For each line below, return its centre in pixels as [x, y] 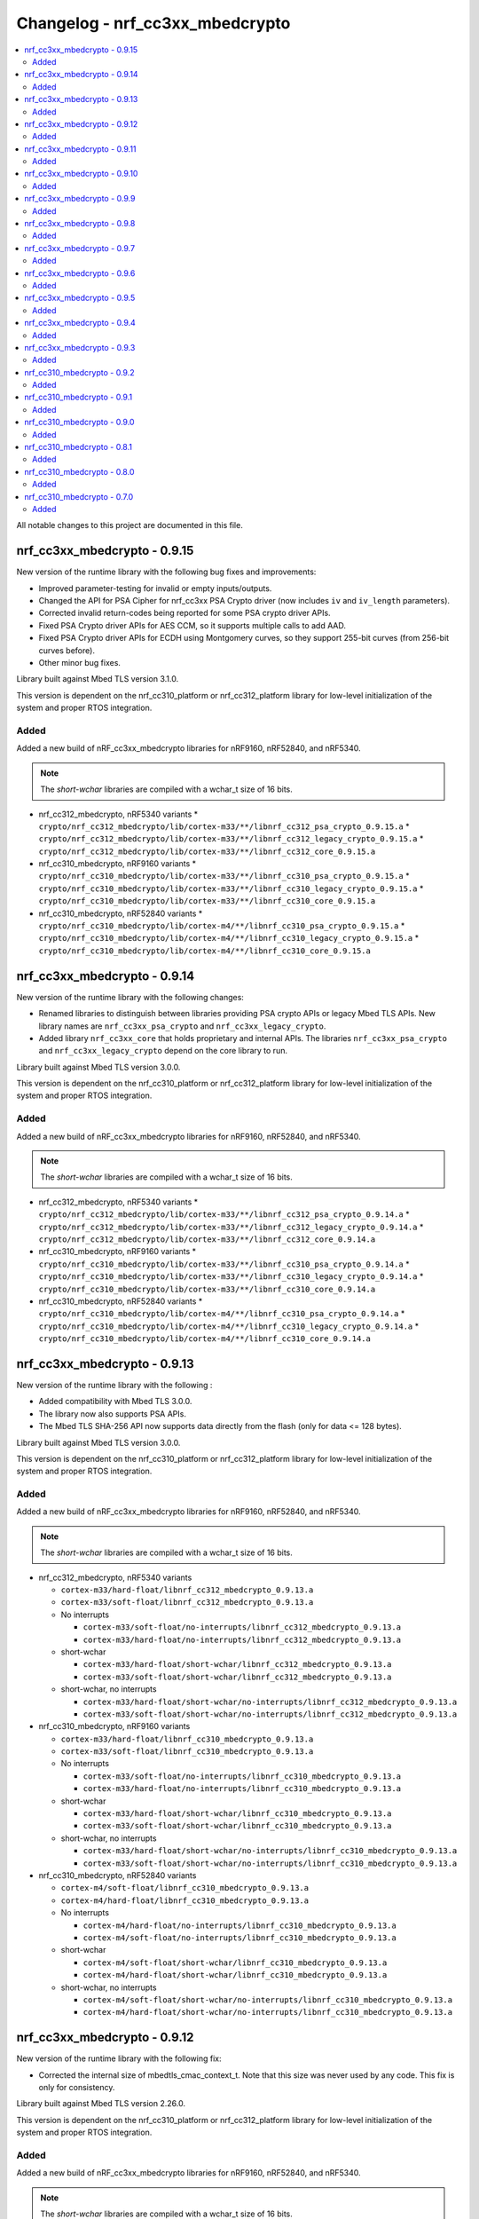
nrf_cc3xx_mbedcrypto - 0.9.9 [80, 199]
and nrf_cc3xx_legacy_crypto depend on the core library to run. [163, 1051]
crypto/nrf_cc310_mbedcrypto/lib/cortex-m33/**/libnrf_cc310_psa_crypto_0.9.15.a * [224, 876]
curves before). [67, 650]
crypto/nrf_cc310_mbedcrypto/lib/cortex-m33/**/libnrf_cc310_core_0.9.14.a [207, 1289]
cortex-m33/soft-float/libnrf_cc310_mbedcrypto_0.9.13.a [187, 1752]
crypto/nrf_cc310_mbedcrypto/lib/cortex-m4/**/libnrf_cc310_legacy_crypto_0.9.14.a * [229, 1326]
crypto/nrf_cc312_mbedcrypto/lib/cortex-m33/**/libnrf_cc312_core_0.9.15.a [207, 851]
